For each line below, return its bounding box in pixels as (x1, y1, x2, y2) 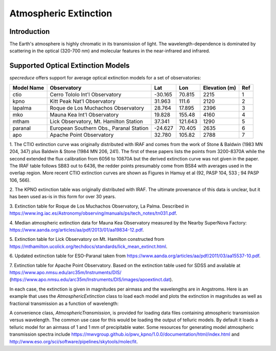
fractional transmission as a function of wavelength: (9, 300, 119, 306)
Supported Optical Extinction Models (9, 61, 130, 70)
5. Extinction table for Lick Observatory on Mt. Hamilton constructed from (9, 236, 165, 242)
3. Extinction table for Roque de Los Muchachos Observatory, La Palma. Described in (9, 203, 189, 209)
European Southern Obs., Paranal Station (50, 125, 149, 132)
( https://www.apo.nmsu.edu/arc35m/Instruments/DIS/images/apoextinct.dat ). (9, 277, 173, 283)
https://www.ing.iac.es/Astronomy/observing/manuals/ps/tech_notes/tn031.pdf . (9, 210, 177, 216)
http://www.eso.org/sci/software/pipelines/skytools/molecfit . (9, 338, 138, 344)
